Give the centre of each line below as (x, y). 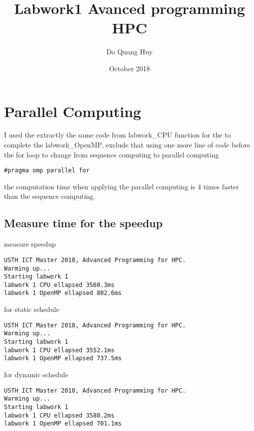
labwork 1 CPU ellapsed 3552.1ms (59, 350)
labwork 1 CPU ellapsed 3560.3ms (59, 285)
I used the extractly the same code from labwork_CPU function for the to (118, 135)
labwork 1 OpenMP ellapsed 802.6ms (63, 293)
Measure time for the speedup (83, 223)
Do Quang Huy (129, 52)
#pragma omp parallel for (47, 171)
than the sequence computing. (50, 196)
